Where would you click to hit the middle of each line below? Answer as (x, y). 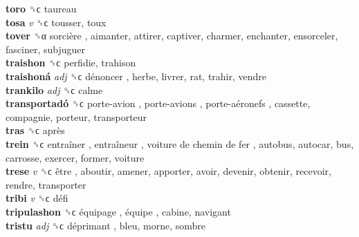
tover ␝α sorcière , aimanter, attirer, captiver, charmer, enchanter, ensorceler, (172, 36)
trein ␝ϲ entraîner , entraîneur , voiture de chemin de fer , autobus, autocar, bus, (180, 143)
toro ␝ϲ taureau (41, 8)
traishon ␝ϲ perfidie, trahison (71, 63)
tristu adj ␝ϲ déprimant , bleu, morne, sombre (106, 225)
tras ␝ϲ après (35, 130)
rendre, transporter (46, 184)
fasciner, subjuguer (45, 49)
